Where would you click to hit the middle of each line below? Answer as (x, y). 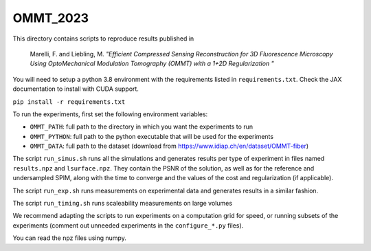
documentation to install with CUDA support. (76, 89)
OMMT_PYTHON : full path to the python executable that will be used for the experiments (152, 136)
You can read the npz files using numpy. (69, 238)
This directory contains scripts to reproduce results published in (103, 39)
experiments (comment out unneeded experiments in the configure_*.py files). (128, 225)
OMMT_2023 (51, 18)
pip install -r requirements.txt (69, 102)
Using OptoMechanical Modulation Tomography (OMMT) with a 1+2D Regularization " (152, 64)
